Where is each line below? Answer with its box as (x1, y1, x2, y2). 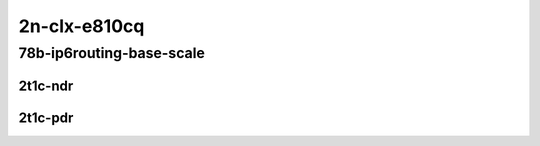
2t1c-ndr (18, 77, 74, 94)
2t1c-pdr (18, 109, 74, 126)
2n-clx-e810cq (18, 15, 145, 37)
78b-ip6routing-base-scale (18, 44, 205, 62)
